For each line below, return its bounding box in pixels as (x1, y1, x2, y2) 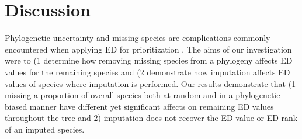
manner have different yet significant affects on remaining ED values (29, 100, 274, 112)
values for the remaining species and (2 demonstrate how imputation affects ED (5, 65, 290, 78)
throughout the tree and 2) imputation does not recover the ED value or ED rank (5, 112, 298, 124)
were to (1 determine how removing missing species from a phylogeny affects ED (5, 54, 293, 67)
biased (5, 100, 27, 112)
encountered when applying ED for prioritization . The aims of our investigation (5, 43, 292, 55)
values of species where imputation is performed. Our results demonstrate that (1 (5, 77, 296, 89)
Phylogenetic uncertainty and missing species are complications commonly (5, 32, 270, 44)
